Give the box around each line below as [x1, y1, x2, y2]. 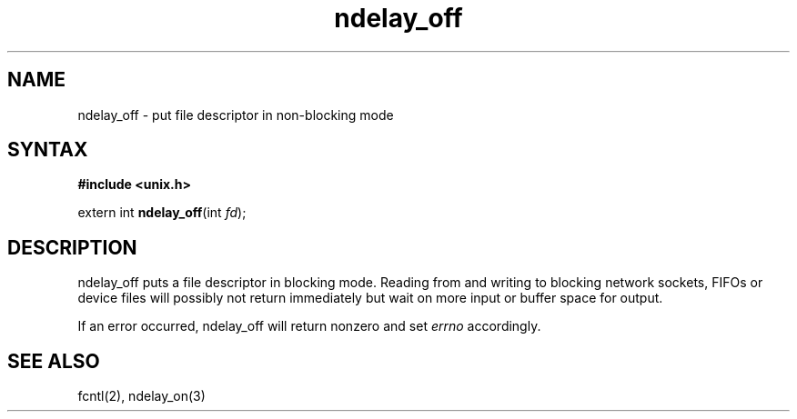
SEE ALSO [7, 349, 100, 373]
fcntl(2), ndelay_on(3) [77, 388, 206, 404]
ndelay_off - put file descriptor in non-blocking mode [77, 106, 394, 123]
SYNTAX [7, 138, 88, 162]
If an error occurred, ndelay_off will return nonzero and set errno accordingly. [77, 318, 541, 334]
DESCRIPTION [7, 235, 137, 259]
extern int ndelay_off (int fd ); [77, 205, 247, 221]
